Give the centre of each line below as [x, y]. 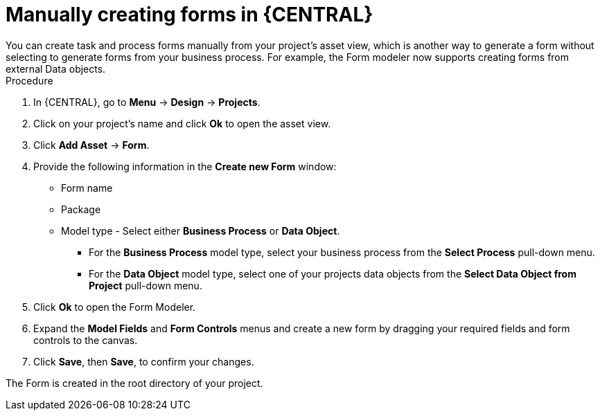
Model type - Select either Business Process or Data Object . [201, 230]
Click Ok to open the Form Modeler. [115, 307]
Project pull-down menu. [145, 285]
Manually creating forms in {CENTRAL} [189, 15]
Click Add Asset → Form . [91, 145]
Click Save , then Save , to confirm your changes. [144, 361]
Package [81, 209]
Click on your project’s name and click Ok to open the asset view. [182, 123]
